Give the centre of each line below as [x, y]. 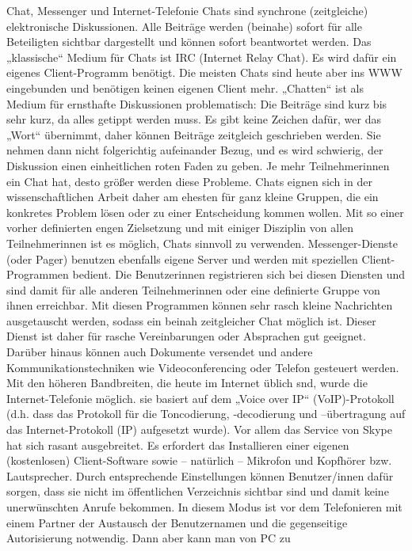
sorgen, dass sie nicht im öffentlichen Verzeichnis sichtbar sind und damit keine [198, 491]
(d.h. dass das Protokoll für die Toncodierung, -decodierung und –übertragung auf [206, 414]
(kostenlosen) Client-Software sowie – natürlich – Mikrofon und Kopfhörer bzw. [199, 460]
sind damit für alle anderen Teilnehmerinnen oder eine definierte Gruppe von [193, 289]
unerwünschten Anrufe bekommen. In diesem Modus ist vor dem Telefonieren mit [204, 507]
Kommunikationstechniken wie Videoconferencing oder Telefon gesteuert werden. [203, 367]
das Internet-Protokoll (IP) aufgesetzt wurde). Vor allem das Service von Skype [199, 429]
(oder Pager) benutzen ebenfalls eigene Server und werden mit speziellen [182, 258]
